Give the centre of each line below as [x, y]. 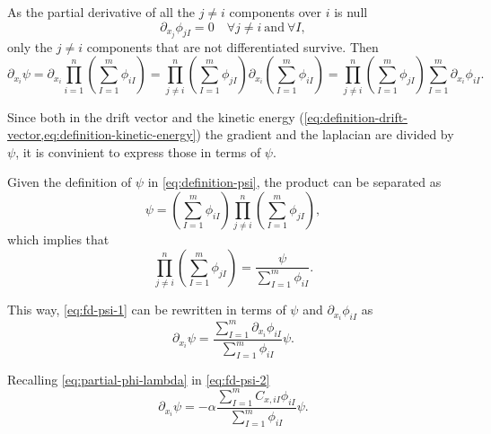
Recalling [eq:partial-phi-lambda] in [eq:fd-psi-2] [139, 379]
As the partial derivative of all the [101, 12]
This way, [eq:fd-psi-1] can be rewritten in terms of [147, 310]
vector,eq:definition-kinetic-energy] [102, 134]
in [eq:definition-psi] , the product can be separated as [294, 182]
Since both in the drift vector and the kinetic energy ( [156, 116]
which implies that [58, 239]
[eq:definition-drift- [355, 116]
